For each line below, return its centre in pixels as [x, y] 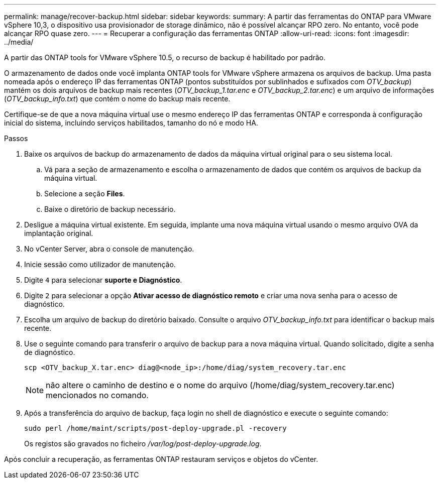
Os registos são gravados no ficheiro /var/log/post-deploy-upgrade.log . [143, 444]
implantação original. [59, 233]
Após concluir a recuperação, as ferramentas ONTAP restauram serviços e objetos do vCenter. [161, 459]
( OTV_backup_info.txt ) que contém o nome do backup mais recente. [117, 99]
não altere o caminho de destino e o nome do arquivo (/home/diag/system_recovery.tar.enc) [220, 385]
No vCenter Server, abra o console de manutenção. [109, 249]
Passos [16, 138]
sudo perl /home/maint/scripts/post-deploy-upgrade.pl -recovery [155, 428]
